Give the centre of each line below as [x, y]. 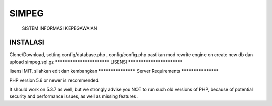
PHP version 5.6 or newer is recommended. [54, 80]
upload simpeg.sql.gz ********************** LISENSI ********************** [96, 62]
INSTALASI [27, 43]
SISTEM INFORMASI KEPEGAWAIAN [59, 28]
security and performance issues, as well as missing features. [74, 96]
